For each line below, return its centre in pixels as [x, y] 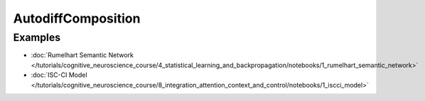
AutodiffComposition [77, 18]
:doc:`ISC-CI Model [59, 75]
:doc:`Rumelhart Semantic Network [82, 55]
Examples [37, 37]
